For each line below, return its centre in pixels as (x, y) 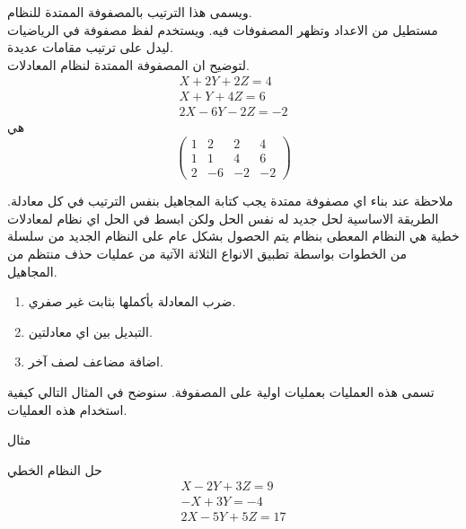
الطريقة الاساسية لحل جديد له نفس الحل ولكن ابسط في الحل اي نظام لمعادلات (223, 218)
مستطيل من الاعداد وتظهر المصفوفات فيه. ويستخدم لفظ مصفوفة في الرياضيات (223, 29)
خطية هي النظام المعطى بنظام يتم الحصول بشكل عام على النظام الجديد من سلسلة (233, 236)
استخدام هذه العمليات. (67, 409)
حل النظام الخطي (55, 469)
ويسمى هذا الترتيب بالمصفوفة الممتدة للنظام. (130, 12)
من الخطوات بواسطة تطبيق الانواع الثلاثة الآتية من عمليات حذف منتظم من (207, 253)
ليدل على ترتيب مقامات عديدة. (90, 47)
